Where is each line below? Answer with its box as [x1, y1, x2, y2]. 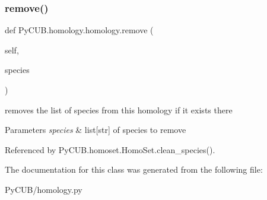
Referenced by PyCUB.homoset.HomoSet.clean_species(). [5, 143, 215, 155]
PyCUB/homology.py [5, 183, 82, 195]
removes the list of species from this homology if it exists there [5, 103, 233, 116]
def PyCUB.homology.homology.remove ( [5, 24, 154, 36]
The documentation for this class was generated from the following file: [5, 163, 263, 176]
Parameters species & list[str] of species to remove [5, 123, 186, 136]
